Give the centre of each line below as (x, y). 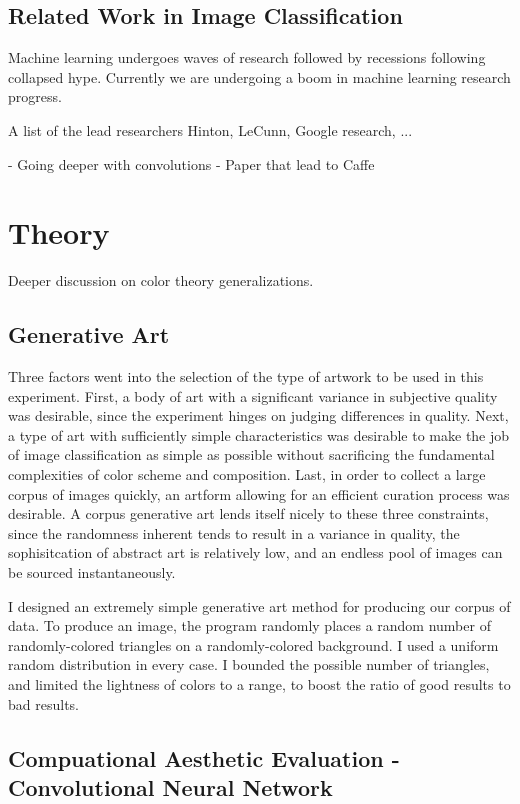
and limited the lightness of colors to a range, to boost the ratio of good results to (259, 684)
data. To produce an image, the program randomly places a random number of (249, 625)
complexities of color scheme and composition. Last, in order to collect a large (247, 474)
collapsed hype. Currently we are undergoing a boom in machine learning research (259, 76)
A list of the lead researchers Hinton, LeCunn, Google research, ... (210, 129)
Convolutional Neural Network (170, 786)
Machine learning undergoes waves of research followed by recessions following (247, 57)
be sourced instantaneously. (92, 572)
